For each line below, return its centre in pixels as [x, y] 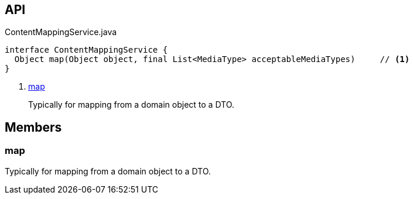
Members [33, 127]
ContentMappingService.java [61, 32]
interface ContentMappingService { [86, 50]
